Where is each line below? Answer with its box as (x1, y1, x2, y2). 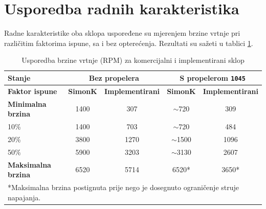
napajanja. (8, 192, 41, 202)
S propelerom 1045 (180, 72, 246, 83)
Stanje (8, 72, 31, 83)
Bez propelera (88, 72, 139, 83)
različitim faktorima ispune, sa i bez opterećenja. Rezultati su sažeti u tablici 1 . (4, 37, 253, 48)
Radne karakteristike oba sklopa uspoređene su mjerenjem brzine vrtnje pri (4, 28, 240, 38)
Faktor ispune (8, 85, 57, 96)
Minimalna (8, 98, 47, 109)
